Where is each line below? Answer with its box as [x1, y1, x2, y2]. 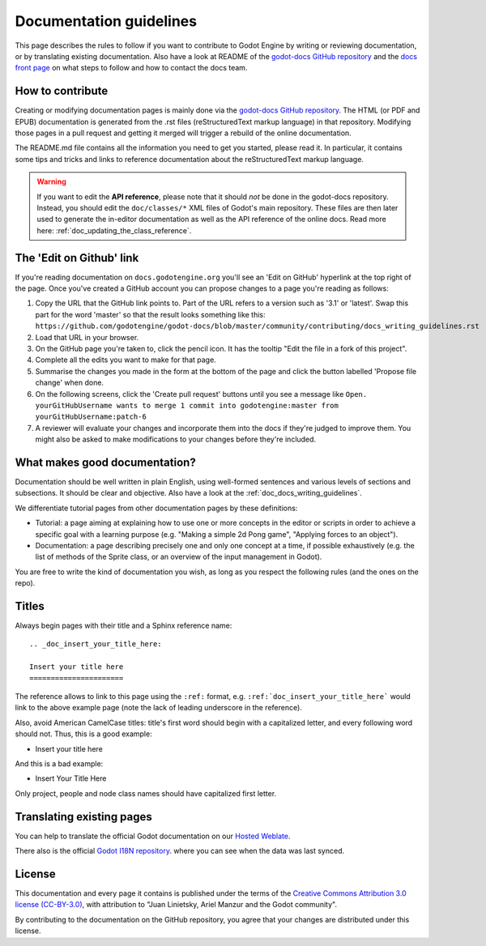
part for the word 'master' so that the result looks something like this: [35, 309, 266, 319]
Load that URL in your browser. [35, 332, 139, 342]
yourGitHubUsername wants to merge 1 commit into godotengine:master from [35, 401, 339, 410]
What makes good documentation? [15, 455, 196, 469]
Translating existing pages [15, 810, 153, 824]
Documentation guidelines [15, 12, 198, 30]
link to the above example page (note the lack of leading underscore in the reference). [15, 703, 303, 713]
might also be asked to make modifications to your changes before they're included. [35, 434, 316, 445]
